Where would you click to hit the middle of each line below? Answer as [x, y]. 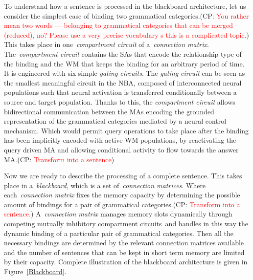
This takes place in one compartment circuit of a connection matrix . [106, 44]
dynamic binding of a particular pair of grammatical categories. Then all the [119, 233]
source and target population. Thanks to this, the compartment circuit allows [120, 101]
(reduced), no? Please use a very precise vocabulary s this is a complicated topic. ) [126, 34]
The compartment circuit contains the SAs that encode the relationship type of [123, 54]
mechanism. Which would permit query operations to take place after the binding [126, 130]
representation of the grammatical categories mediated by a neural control [115, 121]
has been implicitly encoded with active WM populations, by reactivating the [120, 140]
